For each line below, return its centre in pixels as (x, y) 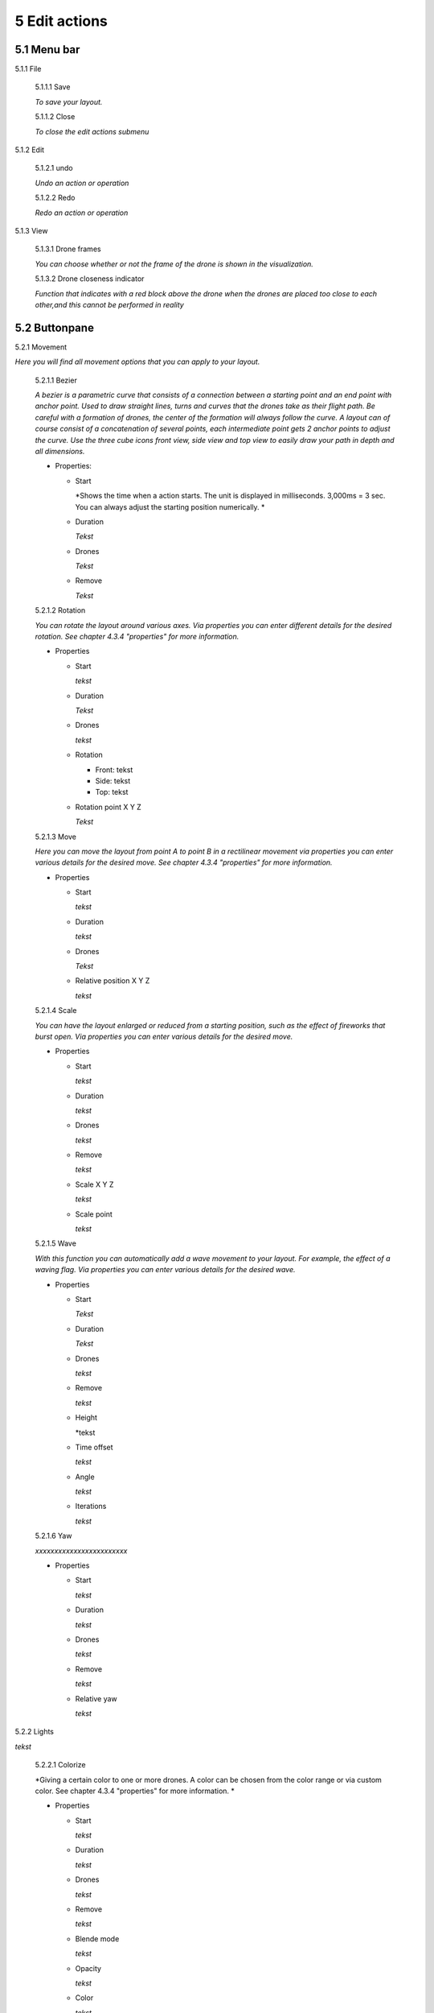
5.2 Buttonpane (54, 327)
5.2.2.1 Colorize (60, 1765)
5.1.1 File (28, 69)
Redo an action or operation (82, 213)
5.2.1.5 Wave (55, 1243)
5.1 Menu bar (47, 50)
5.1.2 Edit (29, 150)
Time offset (94, 1447)
